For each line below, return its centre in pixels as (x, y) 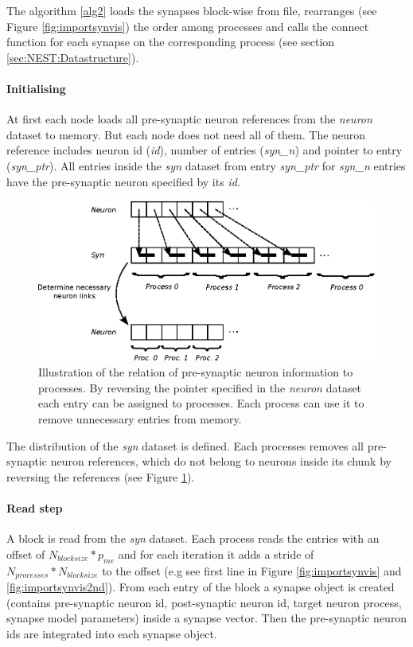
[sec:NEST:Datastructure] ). (73, 57)
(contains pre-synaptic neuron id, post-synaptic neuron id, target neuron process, (204, 602)
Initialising (36, 88)
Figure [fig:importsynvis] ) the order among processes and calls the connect (188, 26)
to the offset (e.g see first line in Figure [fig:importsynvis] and (252, 570)
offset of (26, 553)
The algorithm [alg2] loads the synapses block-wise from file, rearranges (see (192, 10)
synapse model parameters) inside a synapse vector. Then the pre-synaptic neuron (207, 618)
